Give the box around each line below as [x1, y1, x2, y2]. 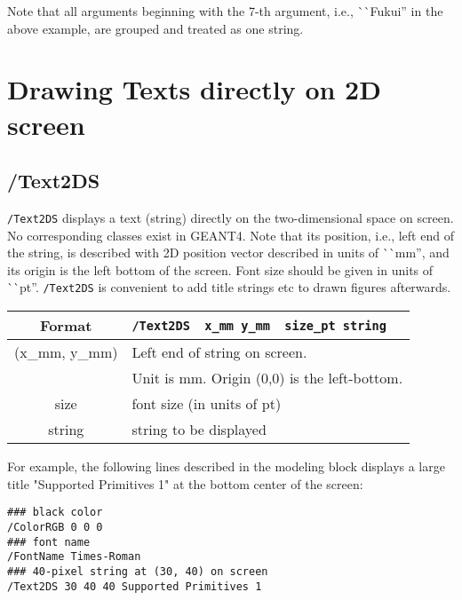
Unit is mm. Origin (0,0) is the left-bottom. [131, 367, 403, 389]
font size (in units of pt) [131, 393, 282, 414]
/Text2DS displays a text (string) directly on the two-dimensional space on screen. [7, 208, 454, 226]
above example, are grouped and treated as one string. [7, 19, 304, 37]
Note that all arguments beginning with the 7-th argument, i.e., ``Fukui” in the [7, 2, 443, 20]
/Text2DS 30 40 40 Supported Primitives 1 [7, 580, 262, 593]
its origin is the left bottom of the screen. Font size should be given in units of [7, 260, 434, 279]
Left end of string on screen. [131, 342, 307, 363]
